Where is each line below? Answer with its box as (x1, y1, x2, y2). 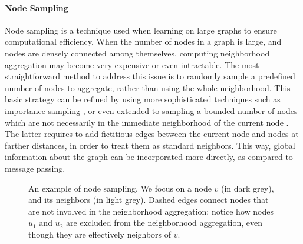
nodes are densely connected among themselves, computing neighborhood (5, 46, 270, 59)
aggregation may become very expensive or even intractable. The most (5, 58, 259, 71)
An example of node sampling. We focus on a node (28, 182, 212, 194)
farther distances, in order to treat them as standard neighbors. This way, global (5, 139, 295, 151)
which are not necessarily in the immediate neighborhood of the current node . (5, 116, 289, 128)
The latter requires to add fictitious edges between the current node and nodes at (5, 128, 299, 140)
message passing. (5, 162, 65, 174)
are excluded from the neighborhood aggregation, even (65, 216, 263, 229)
